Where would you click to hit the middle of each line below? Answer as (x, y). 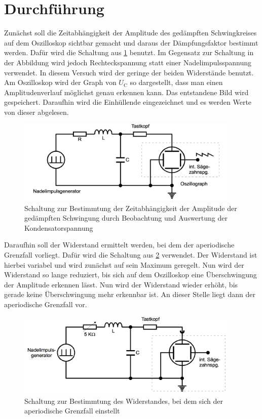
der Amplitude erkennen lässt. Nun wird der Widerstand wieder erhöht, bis (121, 284)
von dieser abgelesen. (36, 112)
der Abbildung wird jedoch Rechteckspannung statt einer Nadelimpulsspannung (128, 62)
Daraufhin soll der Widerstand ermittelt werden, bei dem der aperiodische (119, 245)
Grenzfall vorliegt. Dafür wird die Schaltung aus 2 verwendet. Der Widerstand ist (131, 255)
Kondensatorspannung (59, 227)
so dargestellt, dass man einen (176, 82)
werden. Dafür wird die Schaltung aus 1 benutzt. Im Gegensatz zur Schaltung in (129, 52)
